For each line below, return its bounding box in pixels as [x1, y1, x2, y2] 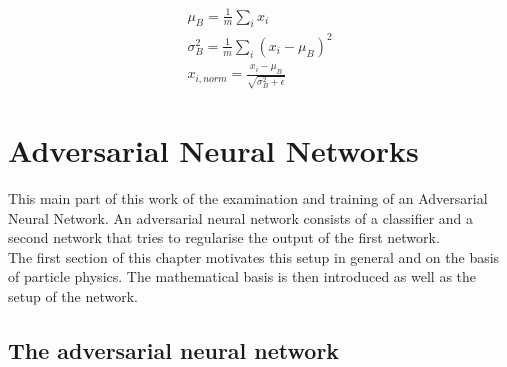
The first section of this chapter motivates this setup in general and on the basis [8, 246, 500, 267]
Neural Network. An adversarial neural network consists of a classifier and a [8, 207, 474, 228]
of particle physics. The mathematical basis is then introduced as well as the [8, 266, 477, 287]
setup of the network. [8, 285, 139, 306]
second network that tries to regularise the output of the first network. [8, 227, 440, 248]
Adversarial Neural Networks [8, 130, 419, 171]
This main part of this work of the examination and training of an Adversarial [8, 188, 488, 208]
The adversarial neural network [8, 334, 340, 365]
